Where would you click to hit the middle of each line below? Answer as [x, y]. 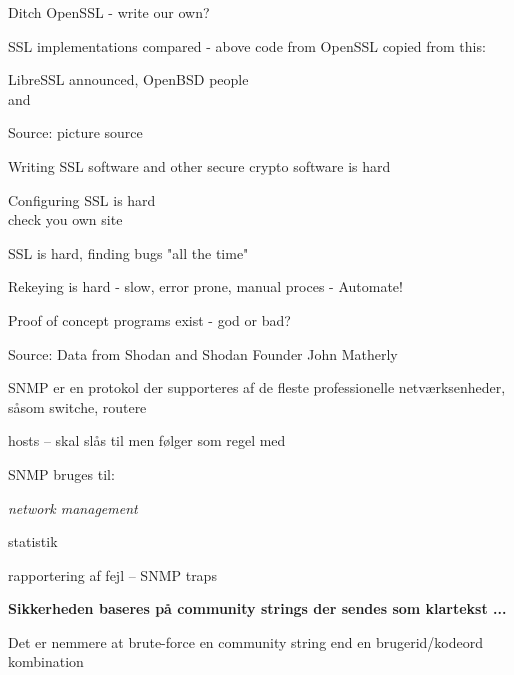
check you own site [65, 219]
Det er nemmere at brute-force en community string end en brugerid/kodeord [246, 641]
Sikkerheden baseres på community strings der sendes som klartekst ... [257, 608]
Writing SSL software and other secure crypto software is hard [199, 165]
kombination [46, 661]
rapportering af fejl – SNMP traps [112, 574]
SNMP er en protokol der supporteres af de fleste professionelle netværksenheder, [257, 387]
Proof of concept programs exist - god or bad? [149, 319]
